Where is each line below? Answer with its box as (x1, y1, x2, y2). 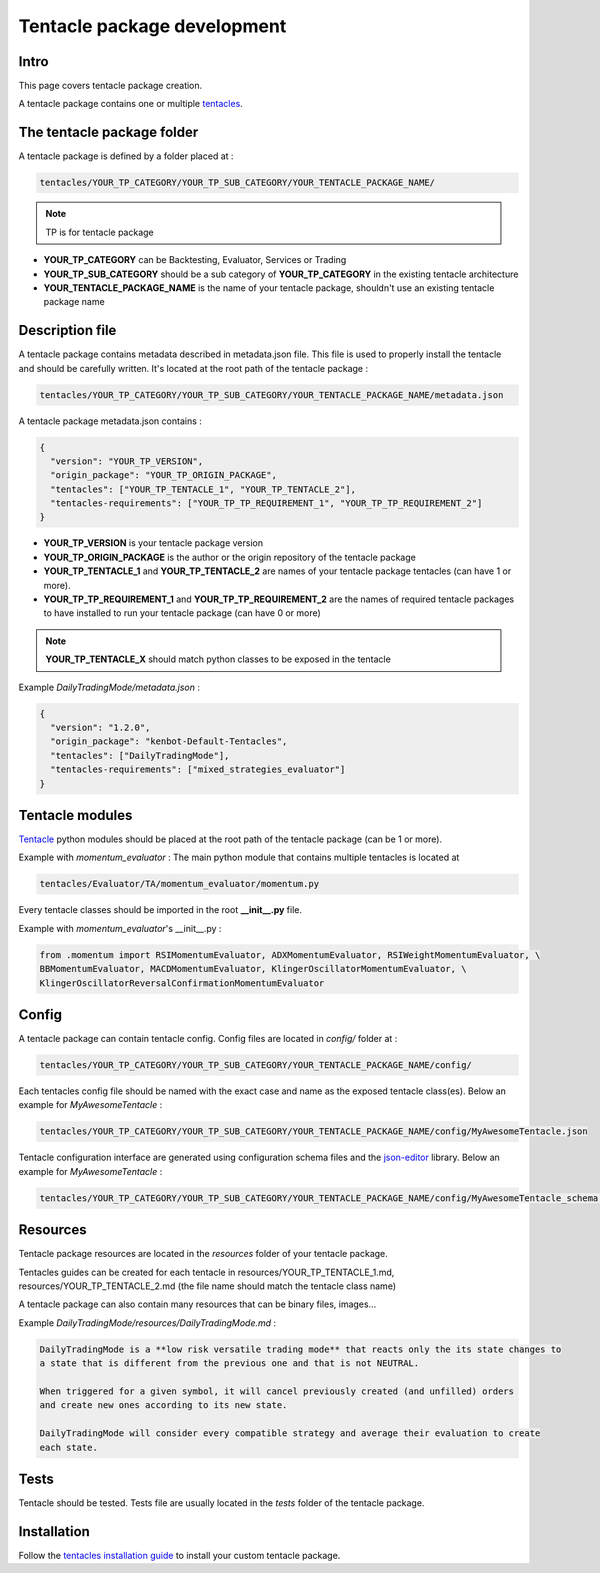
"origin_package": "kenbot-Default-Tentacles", (50, 736, 288, 747)
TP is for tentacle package (45, 226, 154, 238)
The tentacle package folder (18, 124, 199, 141)
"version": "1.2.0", (50, 721, 151, 733)
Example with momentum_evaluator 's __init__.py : (18, 922, 222, 934)
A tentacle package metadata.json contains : (18, 415, 202, 427)
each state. (39, 1441, 99, 1453)
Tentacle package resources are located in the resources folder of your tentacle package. (18, 1248, 389, 1260)
